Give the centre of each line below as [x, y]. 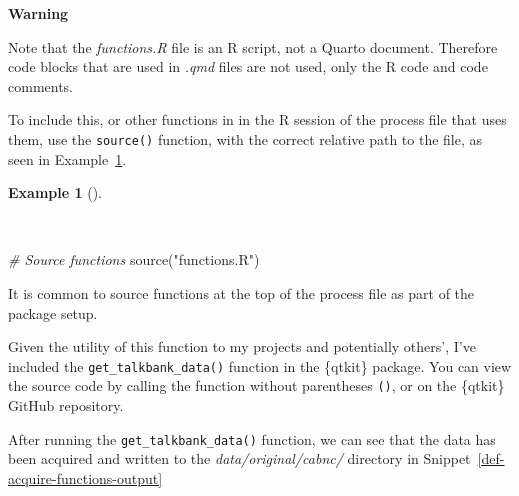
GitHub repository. [66, 405]
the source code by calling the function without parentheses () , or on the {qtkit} [256, 385]
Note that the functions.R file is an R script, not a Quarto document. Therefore [253, 46]
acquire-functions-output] [85, 477]
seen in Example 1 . [67, 158]
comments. [41, 85]
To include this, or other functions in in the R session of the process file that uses [257, 119]
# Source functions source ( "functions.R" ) [134, 259]
